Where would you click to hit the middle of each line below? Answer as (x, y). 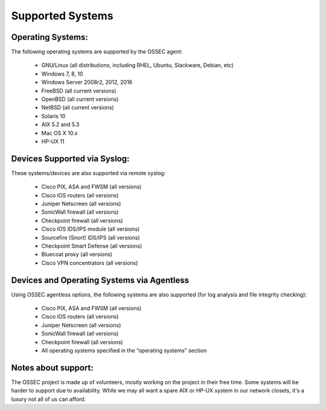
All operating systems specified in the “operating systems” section (124, 351)
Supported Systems (62, 16)
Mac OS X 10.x (59, 133)
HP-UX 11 (53, 141)
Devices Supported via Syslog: (70, 159)
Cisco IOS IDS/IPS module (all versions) (91, 229)
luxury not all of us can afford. (49, 399)
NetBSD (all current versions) (78, 107)
